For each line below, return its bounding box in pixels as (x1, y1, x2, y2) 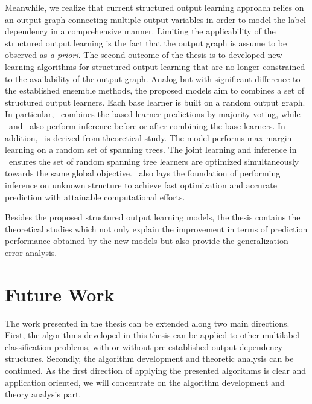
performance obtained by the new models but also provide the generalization (5, 234, 288, 247)
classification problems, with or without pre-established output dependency (5, 340, 283, 353)
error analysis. (5, 246, 57, 258)
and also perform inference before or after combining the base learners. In (8, 119, 285, 132)
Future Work (5, 281, 115, 306)
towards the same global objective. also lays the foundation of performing (5, 167, 281, 179)
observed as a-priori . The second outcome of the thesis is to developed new (5, 48, 282, 61)
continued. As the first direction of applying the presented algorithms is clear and (5, 364, 307, 376)
